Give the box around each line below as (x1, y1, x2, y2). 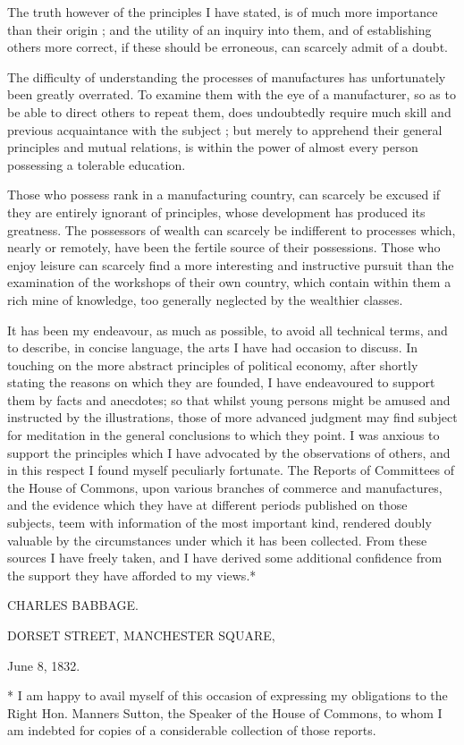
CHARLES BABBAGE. (7, 596, 139, 614)
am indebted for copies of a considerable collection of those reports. (7, 721, 376, 740)
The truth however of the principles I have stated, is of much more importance (7, 3, 438, 21)
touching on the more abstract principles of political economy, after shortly (7, 355, 418, 374)
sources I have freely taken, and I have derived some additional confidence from (7, 548, 443, 567)
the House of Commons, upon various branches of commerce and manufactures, (7, 478, 443, 496)
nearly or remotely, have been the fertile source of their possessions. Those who (7, 238, 441, 257)
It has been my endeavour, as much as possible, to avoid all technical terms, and (7, 320, 448, 339)
